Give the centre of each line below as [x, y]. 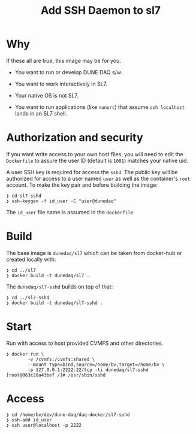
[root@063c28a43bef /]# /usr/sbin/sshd [56, 375]
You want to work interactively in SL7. [61, 84]
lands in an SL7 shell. [41, 113]
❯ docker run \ [25, 354]
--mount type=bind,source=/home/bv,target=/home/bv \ [96, 365]
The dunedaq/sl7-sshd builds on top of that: [60, 286]
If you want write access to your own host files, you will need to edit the [95, 154]
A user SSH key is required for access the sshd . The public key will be [92, 172]
